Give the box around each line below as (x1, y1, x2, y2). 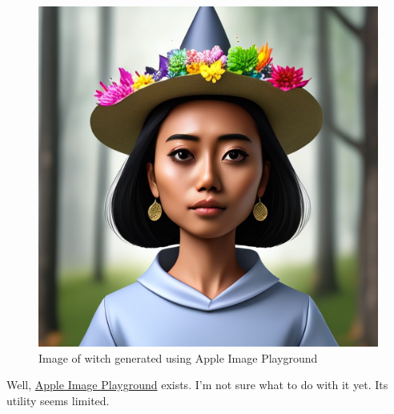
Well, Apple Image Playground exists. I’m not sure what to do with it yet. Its (6, 376, 388, 393)
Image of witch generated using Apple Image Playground (38, 349, 318, 366)
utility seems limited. (6, 392, 110, 408)
